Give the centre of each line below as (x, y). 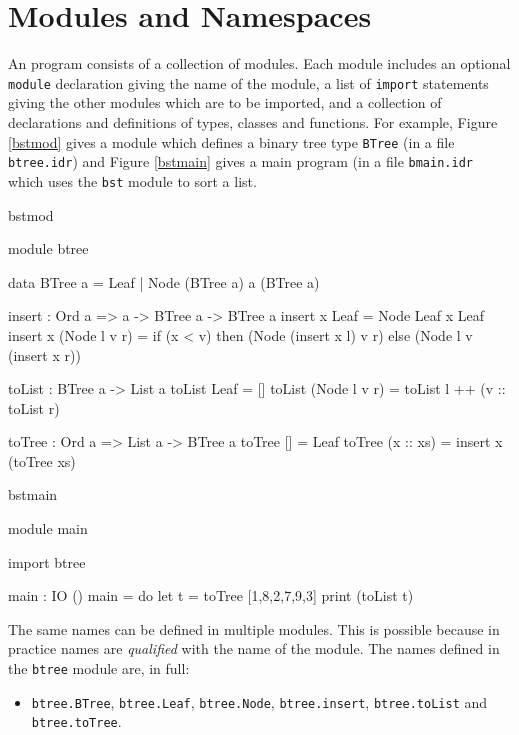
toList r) (34, 407)
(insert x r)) (44, 354)
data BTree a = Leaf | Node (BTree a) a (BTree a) (164, 281)
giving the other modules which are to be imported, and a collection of (225, 102)
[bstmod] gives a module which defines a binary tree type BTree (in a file (231, 141)
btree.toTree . (76, 721)
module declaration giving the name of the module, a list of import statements (248, 82)
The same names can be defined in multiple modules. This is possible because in (254, 628)
